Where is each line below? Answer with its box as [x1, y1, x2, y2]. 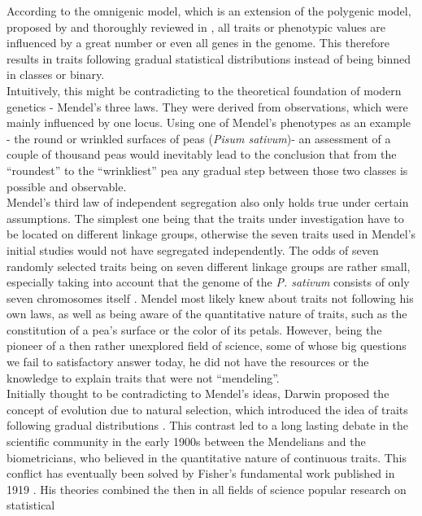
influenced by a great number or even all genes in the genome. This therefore [7, 34, 389, 51]
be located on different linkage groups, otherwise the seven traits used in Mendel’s [7, 225, 416, 243]
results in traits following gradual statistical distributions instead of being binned [7, 50, 411, 67]
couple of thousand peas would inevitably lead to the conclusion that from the [7, 146, 397, 163]
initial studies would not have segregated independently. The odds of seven [7, 241, 379, 258]
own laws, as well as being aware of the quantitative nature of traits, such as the [7, 305, 407, 322]
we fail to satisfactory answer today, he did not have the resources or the [7, 353, 369, 370]
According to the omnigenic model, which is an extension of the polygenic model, [7, 2, 411, 19]
